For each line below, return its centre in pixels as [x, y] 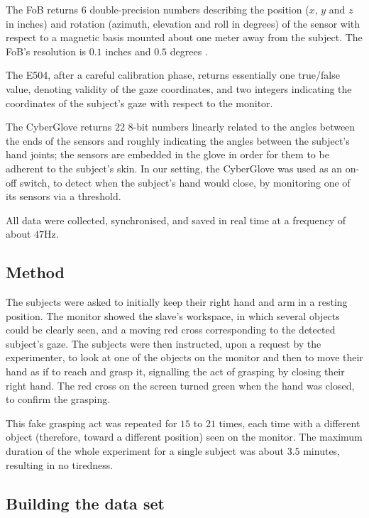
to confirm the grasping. [58, 399]
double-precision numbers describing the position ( [199, 9]
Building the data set [85, 503]
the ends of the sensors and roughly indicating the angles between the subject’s [178, 140]
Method [35, 272]
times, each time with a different [290, 423]
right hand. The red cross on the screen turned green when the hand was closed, [180, 385]
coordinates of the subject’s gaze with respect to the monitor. [139, 103]
